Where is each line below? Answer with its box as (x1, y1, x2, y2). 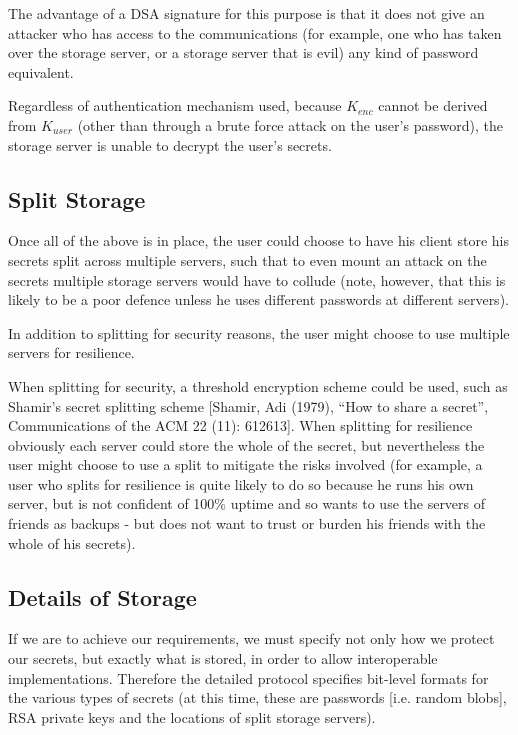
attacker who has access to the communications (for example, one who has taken (8, 22, 502, 43)
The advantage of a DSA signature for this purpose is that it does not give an (8, 3, 485, 23)
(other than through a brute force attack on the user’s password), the (77, 114, 503, 135)
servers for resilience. (8, 342, 135, 363)
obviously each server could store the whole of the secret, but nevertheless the (8, 434, 485, 455)
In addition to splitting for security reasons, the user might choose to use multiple (8, 322, 510, 343)
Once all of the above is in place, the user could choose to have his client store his (8, 230, 509, 251)
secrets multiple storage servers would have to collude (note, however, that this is (8, 269, 506, 290)
